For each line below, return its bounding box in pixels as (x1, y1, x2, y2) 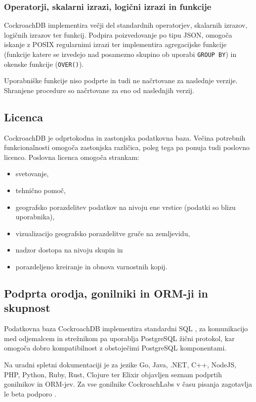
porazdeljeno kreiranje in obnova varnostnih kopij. (15, 261, 168, 272)
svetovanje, (15, 168, 49, 179)
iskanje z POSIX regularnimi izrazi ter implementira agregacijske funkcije (4, 39, 227, 50)
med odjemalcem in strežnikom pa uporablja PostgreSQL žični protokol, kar (4, 333, 235, 343)
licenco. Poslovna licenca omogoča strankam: (4, 151, 139, 162)
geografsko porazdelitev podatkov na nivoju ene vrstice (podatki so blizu (15, 201, 236, 212)
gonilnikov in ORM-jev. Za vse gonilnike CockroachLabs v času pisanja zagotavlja (4, 379, 253, 389)
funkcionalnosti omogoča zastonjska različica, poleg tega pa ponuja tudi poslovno (4, 142, 250, 152)
